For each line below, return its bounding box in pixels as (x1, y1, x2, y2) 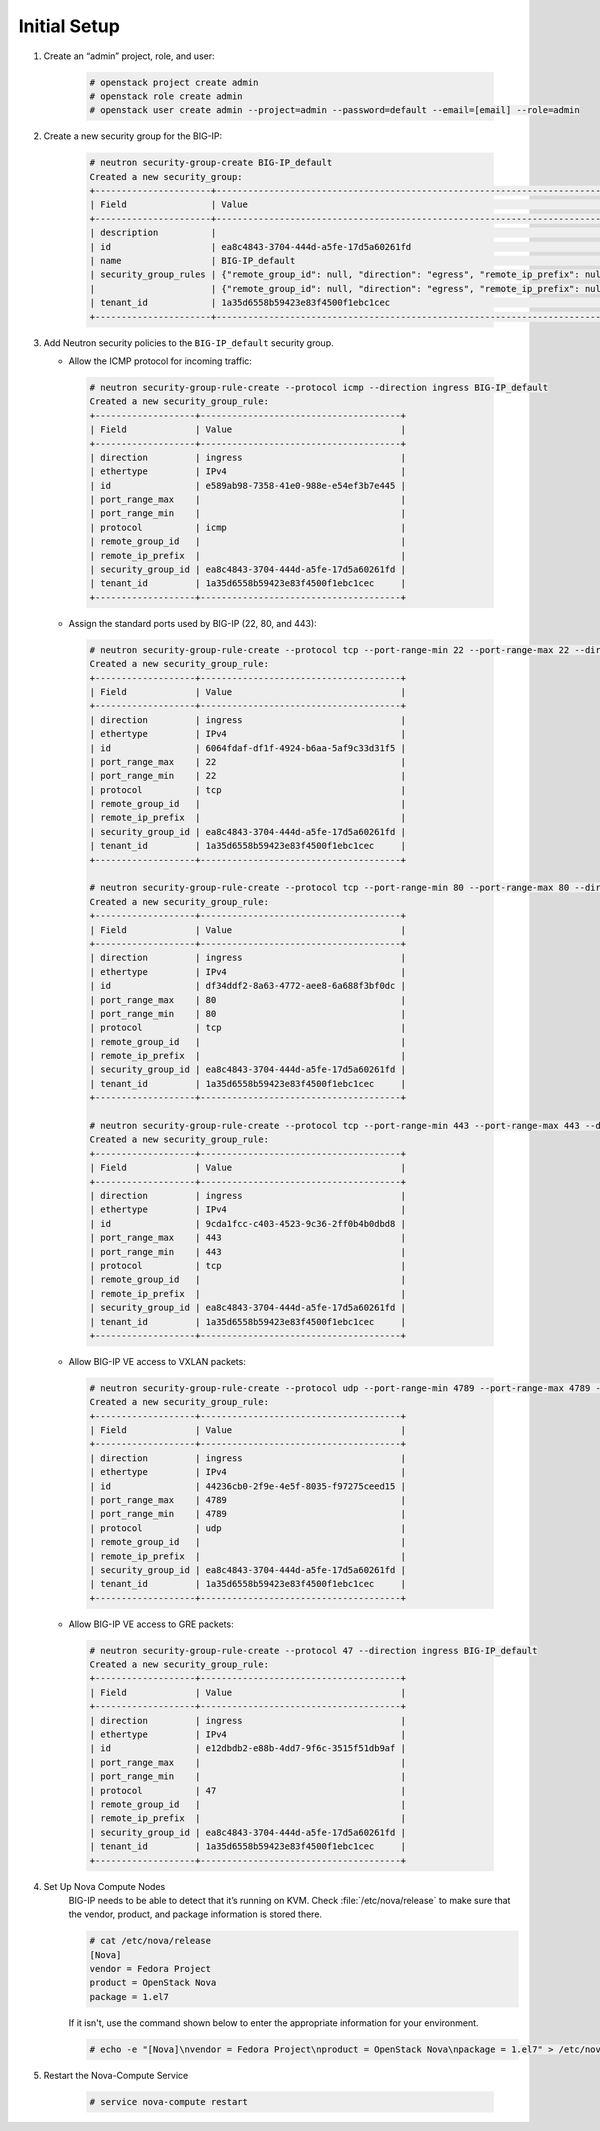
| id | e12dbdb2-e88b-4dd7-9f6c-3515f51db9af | (89, 1743, 407, 1754)
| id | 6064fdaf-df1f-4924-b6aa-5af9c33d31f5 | (89, 742, 407, 754)
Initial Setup (18, 15, 120, 37)
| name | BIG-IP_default (89, 255, 296, 267)
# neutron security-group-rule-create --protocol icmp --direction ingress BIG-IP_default (89, 381, 549, 393)
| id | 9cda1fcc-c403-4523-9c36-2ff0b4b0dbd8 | (89, 1218, 407, 1229)
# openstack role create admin (89, 90, 244, 102)
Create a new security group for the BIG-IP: (43, 130, 223, 142)
